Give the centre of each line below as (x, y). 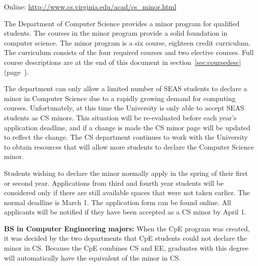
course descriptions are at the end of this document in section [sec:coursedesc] (123, 62)
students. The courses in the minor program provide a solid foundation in (116, 33)
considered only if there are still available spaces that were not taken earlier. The (127, 192)
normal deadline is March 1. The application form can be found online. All (118, 202)
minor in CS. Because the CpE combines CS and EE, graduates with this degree (126, 248)
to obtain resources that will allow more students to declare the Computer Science (129, 146)
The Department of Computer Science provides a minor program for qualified (122, 23)
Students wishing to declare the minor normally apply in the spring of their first (126, 173)
